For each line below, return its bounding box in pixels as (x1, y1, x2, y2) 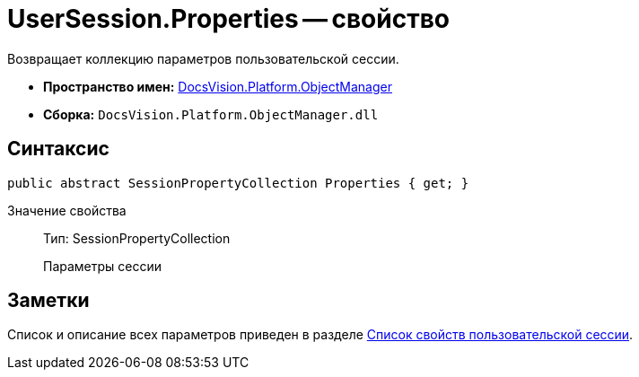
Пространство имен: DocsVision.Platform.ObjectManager (43, 78, 392, 94)
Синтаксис (7, 137, 109, 161)
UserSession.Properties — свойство (7, 4, 451, 34)
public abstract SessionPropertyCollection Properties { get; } (7, 175, 469, 190)
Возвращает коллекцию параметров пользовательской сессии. (7, 50, 399, 66)
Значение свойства (7, 202, 127, 218)
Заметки (7, 289, 90, 312)
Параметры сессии (43, 258, 162, 274)
